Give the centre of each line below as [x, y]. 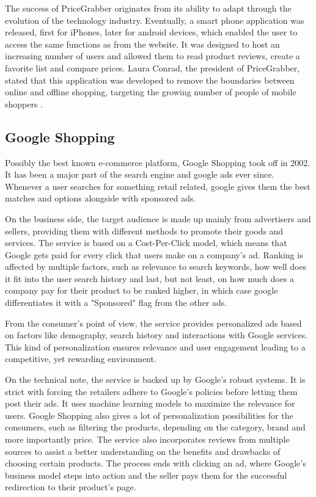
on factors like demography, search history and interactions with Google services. [156, 335]
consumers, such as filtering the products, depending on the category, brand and [155, 427]
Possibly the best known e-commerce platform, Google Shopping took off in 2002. [158, 162]
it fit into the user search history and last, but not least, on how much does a [150, 278]
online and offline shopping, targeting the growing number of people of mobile [151, 92]
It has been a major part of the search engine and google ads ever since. [140, 174]
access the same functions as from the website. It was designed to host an [142, 44]
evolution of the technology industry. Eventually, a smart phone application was [155, 20]
